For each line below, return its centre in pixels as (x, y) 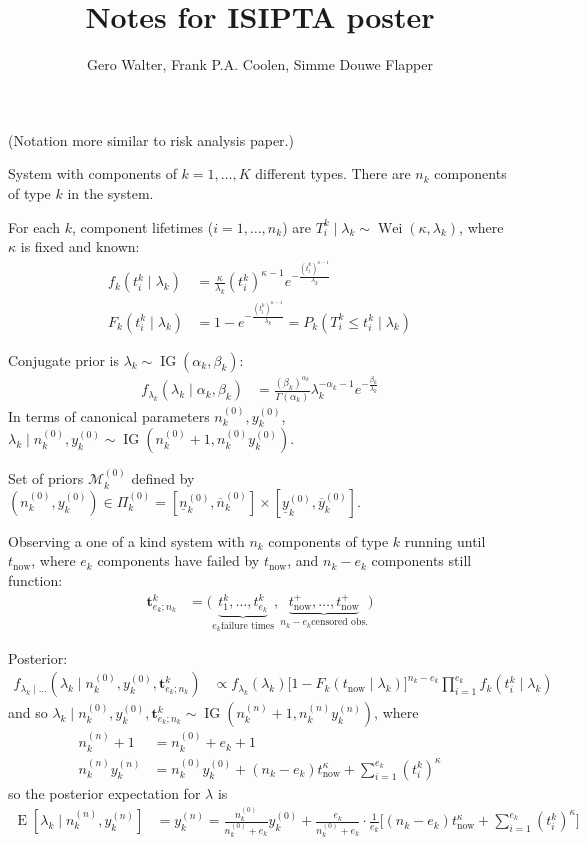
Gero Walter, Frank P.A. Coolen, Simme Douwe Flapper (259, 64)
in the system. (110, 192)
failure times (247, 625)
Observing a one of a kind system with (126, 540)
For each (34, 226)
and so (28, 712)
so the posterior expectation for (104, 792)
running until (445, 540)
